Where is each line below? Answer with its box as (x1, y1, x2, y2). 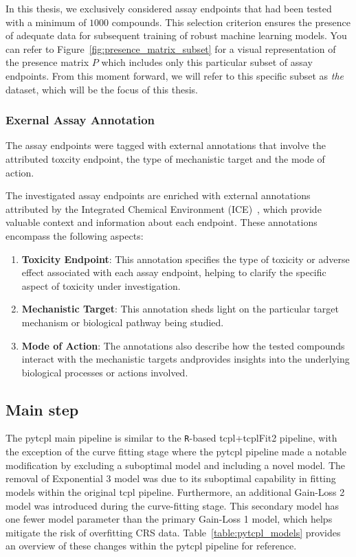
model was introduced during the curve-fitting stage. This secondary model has (5, 498, 340, 512)
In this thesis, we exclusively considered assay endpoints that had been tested (5, 1, 332, 15)
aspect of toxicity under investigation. (21, 278, 181, 293)
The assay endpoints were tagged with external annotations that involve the (5, 138, 326, 152)
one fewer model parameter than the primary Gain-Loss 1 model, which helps (5, 512, 333, 526)
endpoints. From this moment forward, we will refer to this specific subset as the (5, 68, 344, 82)
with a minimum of (5, 14, 87, 29)
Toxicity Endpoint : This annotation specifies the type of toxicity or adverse (21, 251, 350, 266)
